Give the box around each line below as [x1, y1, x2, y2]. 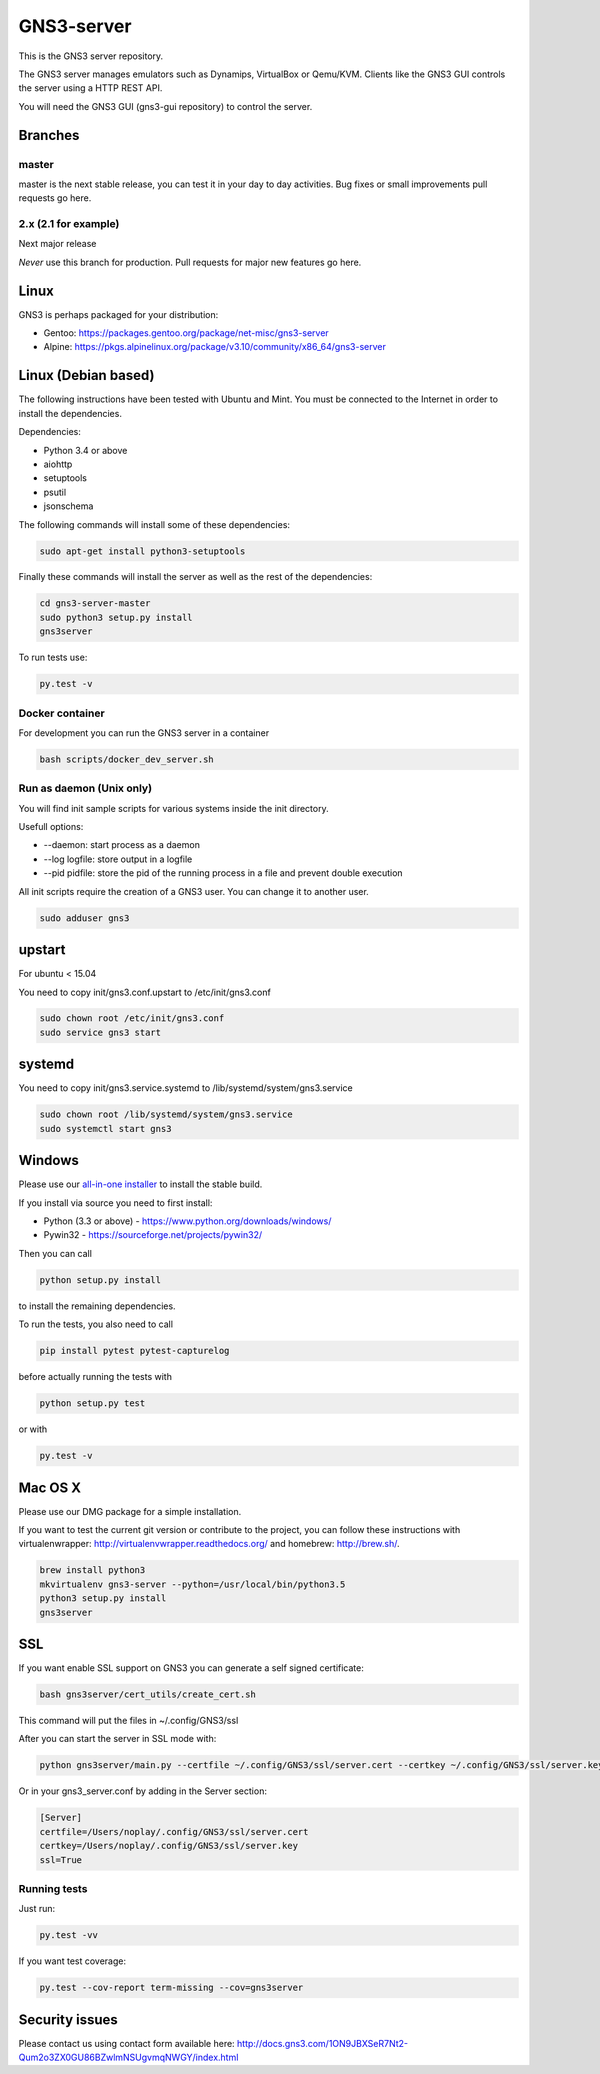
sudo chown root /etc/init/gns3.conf [39, 1013, 225, 1024]
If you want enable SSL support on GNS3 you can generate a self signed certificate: [18, 1662, 365, 1674]
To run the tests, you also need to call [18, 1318, 174, 1330]
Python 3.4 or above [43, 444, 128, 456]
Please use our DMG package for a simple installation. [18, 1505, 242, 1517]
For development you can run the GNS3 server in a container [18, 726, 270, 739]
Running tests [18, 1881, 88, 1895]
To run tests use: [18, 651, 88, 664]
